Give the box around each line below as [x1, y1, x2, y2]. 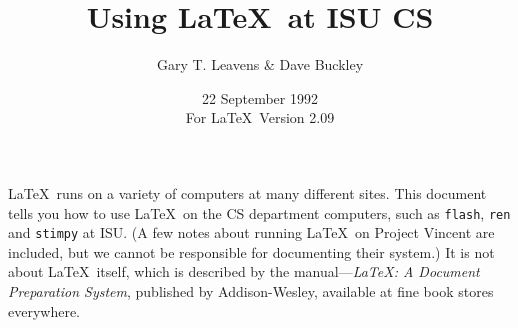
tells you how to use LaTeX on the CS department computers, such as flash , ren [8, 202, 511, 223]
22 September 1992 [202, 87, 318, 108]
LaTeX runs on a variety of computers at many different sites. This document [8, 182, 487, 203]
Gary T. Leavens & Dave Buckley [156, 54, 364, 75]
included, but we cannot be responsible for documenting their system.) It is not [8, 241, 495, 262]
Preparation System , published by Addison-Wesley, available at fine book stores [8, 281, 494, 301]
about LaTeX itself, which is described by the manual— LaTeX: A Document [8, 261, 480, 282]
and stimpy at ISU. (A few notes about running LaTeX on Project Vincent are [8, 222, 495, 243]
